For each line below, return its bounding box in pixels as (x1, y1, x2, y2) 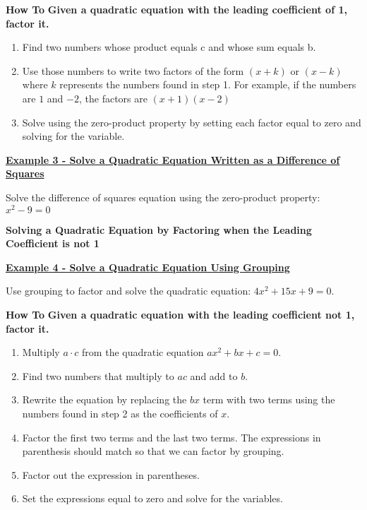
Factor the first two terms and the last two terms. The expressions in (22, 429, 321, 444)
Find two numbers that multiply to (22, 368, 174, 383)
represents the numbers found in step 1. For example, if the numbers (59, 77, 356, 92)
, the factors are (78, 90, 148, 105)
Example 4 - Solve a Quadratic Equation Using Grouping (6, 259, 290, 274)
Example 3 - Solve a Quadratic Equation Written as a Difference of (6, 152, 340, 167)
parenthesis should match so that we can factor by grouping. (22, 444, 284, 458)
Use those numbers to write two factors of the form (22, 63, 244, 78)
